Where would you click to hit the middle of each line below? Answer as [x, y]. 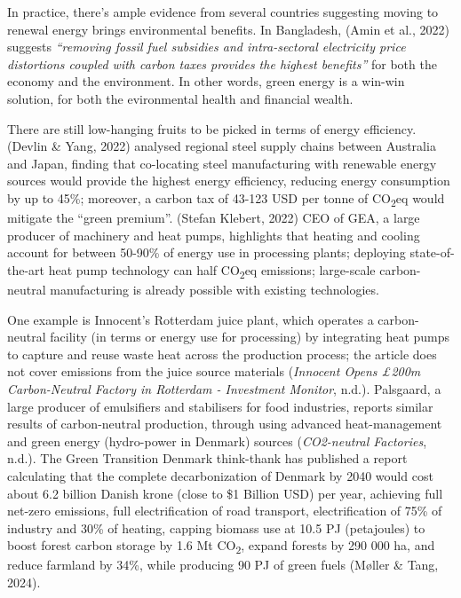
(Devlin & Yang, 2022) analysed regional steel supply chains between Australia [222, 146]
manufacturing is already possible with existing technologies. [215, 289]
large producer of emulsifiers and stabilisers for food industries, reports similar [220, 406]
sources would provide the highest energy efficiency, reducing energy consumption [229, 181]
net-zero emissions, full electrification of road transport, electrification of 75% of [225, 511]
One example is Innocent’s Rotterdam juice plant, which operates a [191, 319]
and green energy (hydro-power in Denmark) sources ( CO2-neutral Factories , [217, 441]
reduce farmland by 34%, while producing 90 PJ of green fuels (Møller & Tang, [223, 565]
